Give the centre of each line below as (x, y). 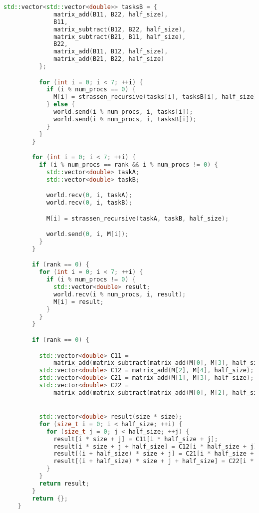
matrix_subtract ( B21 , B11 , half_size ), (120, 37)
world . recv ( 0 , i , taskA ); (89, 195)
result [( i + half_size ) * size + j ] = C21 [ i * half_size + (154, 454)
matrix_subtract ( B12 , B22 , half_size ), (120, 29)
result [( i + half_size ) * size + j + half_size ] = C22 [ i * (154, 461)
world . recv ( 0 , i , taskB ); (89, 203)
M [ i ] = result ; (79, 302)
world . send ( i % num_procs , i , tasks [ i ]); (123, 112)
